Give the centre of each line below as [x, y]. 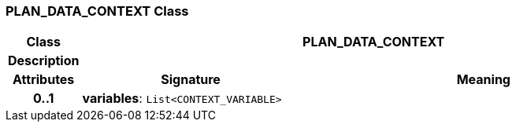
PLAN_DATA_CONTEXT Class [97, 11]
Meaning [483, 80]
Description [44, 61]
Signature [191, 80]
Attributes [44, 80]
